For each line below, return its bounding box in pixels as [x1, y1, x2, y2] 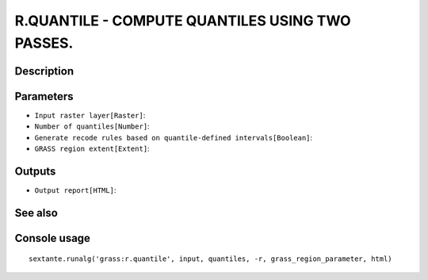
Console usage [14, 231, 91, 245]
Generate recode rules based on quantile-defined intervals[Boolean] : [34, 132, 313, 142]
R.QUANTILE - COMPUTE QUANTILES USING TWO [14, 12, 352, 29]
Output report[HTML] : [34, 185, 117, 194]
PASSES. [14, 34, 74, 52]
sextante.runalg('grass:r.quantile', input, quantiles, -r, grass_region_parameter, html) [29, 255, 392, 263]
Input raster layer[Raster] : [34, 110, 146, 120]
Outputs [14, 164, 56, 178]
